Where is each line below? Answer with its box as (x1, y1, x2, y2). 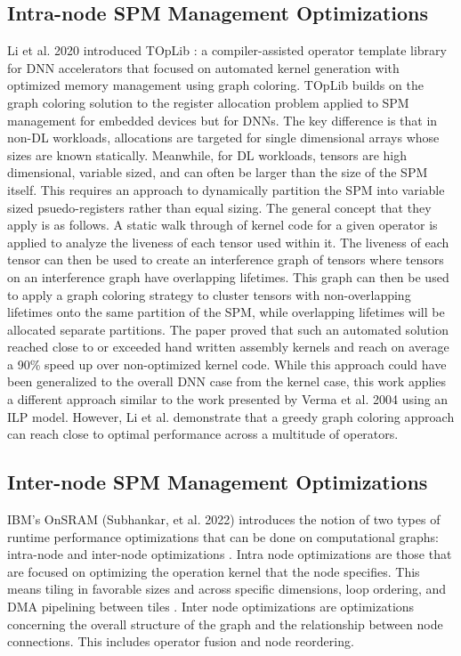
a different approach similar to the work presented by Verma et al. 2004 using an (7, 390, 449, 409)
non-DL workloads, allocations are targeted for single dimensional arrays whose (7, 128, 440, 147)
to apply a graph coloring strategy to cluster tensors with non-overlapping (7, 285, 411, 304)
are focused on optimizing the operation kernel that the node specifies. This (7, 562, 420, 580)
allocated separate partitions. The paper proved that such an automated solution (7, 320, 449, 338)
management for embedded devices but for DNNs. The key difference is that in (7, 110, 438, 129)
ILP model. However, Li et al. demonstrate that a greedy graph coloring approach (7, 407, 455, 425)
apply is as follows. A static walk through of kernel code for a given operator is (7, 215, 438, 234)
